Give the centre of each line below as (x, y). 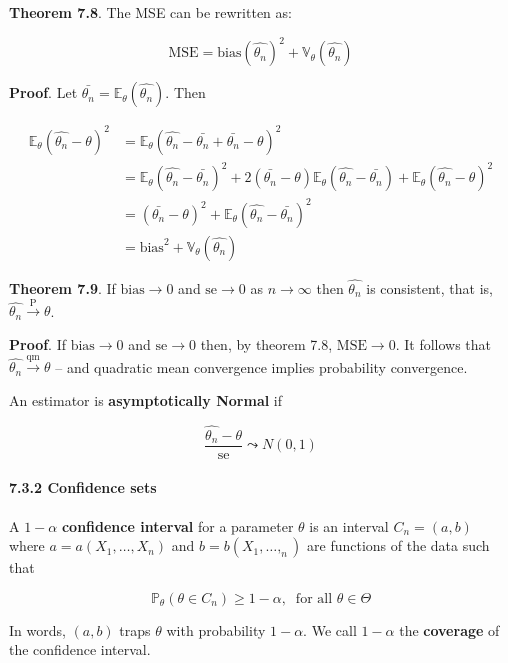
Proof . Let (43, 92)
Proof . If (38, 343)
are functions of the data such (398, 545)
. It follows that (443, 343)
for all (314, 598)
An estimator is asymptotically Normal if (146, 399)
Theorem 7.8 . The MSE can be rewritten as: (150, 12)
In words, (37, 629)
